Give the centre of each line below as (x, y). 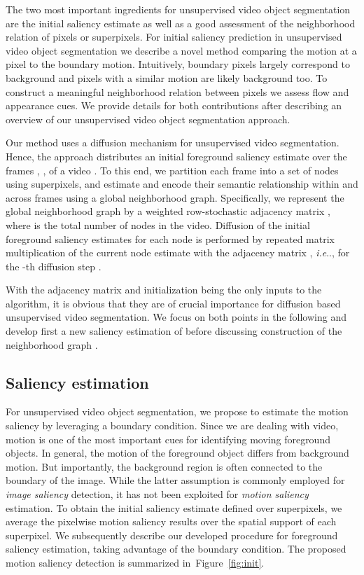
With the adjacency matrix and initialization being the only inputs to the (164, 290)
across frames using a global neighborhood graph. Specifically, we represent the (175, 197)
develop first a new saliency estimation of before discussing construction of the (174, 331)
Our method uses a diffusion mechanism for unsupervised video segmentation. (173, 143)
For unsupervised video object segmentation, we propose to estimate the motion (177, 411)
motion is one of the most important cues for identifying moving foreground (168, 439)
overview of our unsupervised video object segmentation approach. (148, 119)
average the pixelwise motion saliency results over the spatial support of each (171, 521)
